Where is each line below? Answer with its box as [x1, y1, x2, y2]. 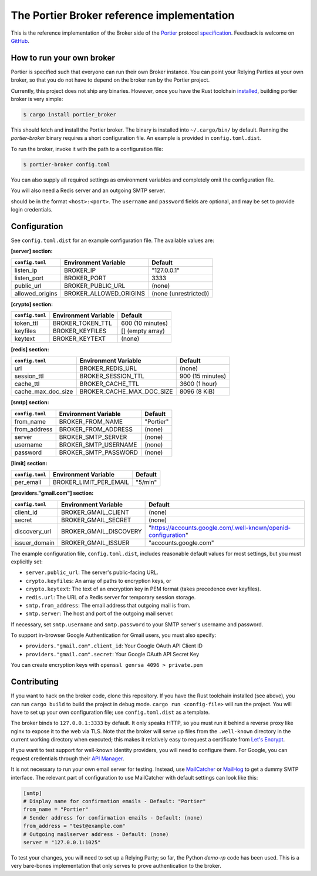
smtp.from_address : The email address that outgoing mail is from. [25, 602, 191, 609]
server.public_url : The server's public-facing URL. [25, 569, 158, 576]
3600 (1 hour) [179, 380, 217, 388]
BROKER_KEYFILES [53, 327, 107, 335]
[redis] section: [11, 345, 49, 353]
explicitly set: [11, 558, 43, 565]
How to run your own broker [11, 53, 116, 63]
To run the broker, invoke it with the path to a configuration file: [11, 145, 164, 152]
